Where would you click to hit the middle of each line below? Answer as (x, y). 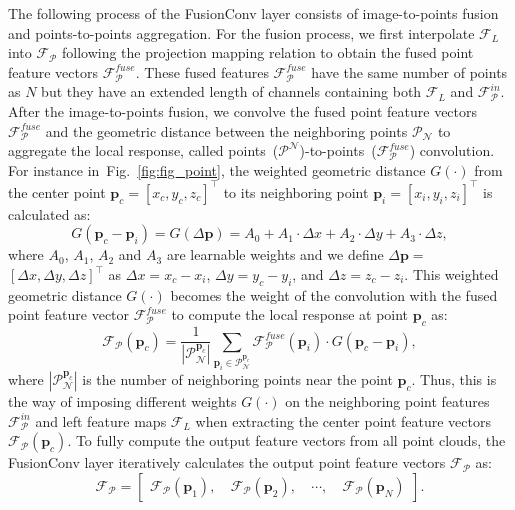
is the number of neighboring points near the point (237, 378)
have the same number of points (409, 71)
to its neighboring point (296, 191)
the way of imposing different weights (122, 400)
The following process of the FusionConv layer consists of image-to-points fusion (253, 13)
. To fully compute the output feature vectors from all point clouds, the (286, 440)
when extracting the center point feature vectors (343, 420)
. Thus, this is (454, 378)
